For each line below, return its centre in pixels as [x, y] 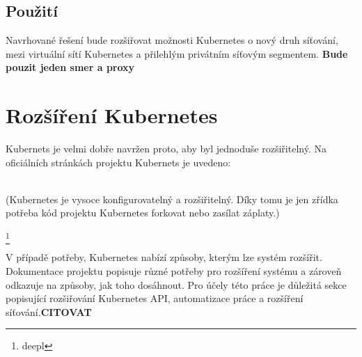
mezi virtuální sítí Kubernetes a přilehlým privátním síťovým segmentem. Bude [177, 53]
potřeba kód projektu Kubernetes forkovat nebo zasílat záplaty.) [143, 213]
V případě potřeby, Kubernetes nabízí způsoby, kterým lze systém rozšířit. [164, 257]
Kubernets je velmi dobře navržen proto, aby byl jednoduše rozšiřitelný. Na [166, 149]
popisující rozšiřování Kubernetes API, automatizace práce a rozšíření [155, 298]
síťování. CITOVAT [49, 311]
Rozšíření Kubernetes [112, 115]
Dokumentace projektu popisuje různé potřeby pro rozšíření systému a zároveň [174, 271]
